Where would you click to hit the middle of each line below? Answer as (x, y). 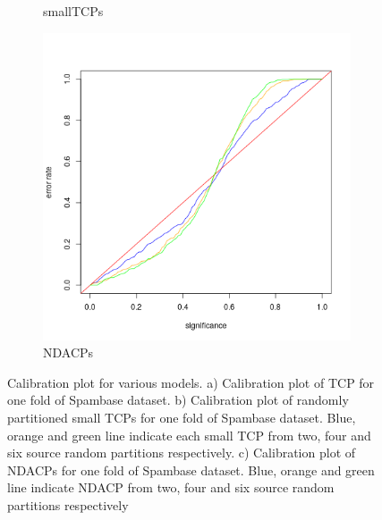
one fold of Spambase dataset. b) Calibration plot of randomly (178, 400)
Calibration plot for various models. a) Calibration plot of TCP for (191, 382)
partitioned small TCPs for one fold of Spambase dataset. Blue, (182, 417)
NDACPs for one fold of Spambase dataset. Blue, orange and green (191, 470)
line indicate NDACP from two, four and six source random (171, 487)
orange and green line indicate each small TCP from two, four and (189, 435)
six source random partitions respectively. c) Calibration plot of (182, 453)
